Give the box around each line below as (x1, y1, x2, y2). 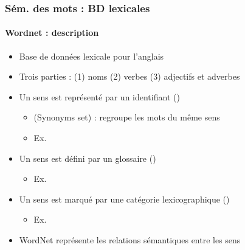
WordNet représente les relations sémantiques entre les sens (19, 233, 241, 246)
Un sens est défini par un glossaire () (19, 151, 156, 164)
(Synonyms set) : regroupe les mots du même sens (33, 111, 220, 123)
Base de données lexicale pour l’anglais (19, 49, 164, 62)
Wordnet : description (5, 26, 99, 39)
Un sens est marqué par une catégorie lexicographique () (19, 192, 230, 205)
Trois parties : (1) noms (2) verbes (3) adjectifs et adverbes (19, 70, 240, 83)
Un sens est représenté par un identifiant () (19, 90, 180, 103)
